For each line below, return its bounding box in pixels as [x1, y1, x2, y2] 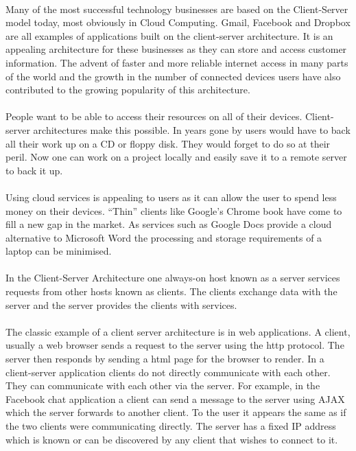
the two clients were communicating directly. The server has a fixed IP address [5, 419, 336, 432]
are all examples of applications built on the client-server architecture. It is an [5, 28, 333, 43]
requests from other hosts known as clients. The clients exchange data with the [5, 284, 337, 299]
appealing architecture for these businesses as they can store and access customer [5, 42, 347, 56]
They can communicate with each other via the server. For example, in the [5, 378, 320, 393]
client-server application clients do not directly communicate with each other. [5, 365, 331, 379]
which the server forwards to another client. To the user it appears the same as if [5, 405, 346, 419]
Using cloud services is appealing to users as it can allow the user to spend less [5, 189, 337, 204]
